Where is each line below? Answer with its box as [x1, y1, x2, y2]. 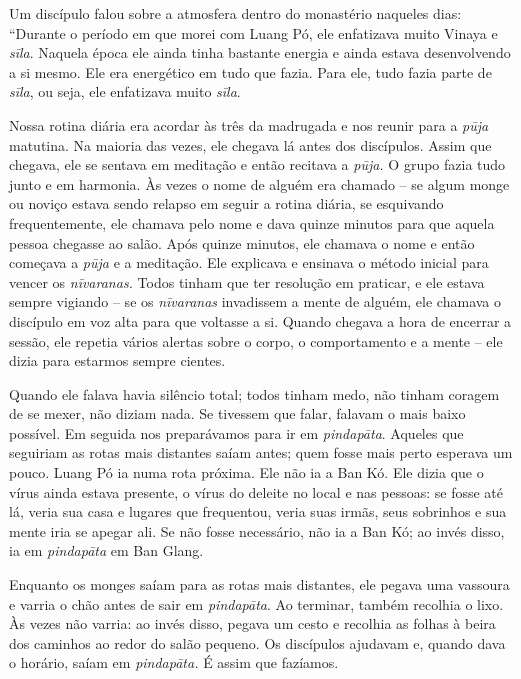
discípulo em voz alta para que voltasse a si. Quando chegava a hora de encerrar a [9, 310, 512, 331]
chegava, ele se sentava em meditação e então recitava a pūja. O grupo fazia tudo [9, 154, 506, 175]
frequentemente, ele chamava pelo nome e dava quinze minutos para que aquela [9, 212, 495, 233]
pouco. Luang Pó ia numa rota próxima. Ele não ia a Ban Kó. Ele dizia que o [9, 462, 484, 483]
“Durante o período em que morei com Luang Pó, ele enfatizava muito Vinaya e [9, 22, 498, 43]
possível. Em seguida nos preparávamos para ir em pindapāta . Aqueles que [9, 422, 464, 443]
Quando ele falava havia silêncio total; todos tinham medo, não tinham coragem [9, 383, 500, 404]
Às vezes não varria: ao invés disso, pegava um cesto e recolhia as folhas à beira [9, 613, 496, 634]
